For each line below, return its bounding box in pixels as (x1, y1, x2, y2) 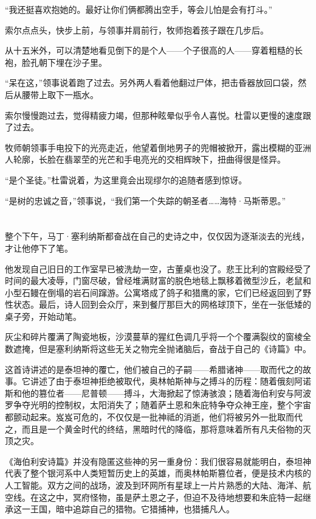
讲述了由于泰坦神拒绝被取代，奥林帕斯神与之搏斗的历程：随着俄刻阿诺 (30, 375, 311, 387)
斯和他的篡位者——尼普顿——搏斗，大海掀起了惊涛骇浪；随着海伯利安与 (5, 386, 294, 399)
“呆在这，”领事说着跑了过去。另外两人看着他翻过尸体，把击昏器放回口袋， (5, 76, 298, 89)
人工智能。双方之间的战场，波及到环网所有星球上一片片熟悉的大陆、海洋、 (5, 479, 303, 491)
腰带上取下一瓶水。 (21, 88, 98, 101)
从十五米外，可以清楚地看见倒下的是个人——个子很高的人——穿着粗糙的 (5, 44, 294, 57)
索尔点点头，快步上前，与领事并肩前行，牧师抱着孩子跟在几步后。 (5, 23, 269, 36)
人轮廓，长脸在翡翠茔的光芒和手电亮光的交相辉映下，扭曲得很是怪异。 (5, 153, 286, 166)
